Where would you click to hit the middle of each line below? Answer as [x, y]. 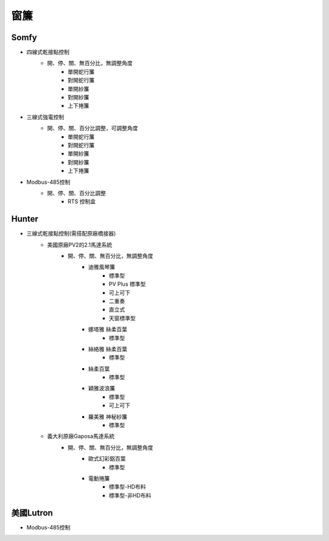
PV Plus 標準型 [127, 284]
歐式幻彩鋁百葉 [107, 459]
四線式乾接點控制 [48, 52]
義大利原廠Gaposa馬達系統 [81, 436]
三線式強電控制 [45, 117]
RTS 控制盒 [82, 201]
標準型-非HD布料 [130, 495]
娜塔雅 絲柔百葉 [108, 329]
